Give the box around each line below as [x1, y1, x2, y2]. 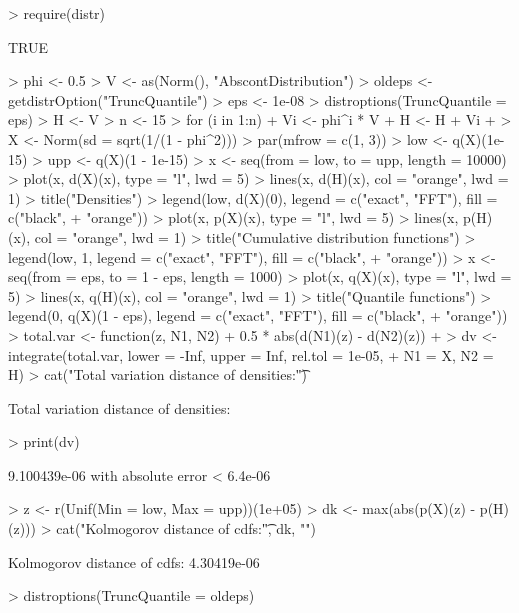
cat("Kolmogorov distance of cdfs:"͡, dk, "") [56, 518, 316, 539]
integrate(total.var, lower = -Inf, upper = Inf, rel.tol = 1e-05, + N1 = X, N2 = [8, 344, 494, 365]
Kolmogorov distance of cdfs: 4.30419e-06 [8, 551, 260, 572]
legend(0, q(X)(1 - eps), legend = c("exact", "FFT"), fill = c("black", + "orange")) [8, 305, 508, 326]
